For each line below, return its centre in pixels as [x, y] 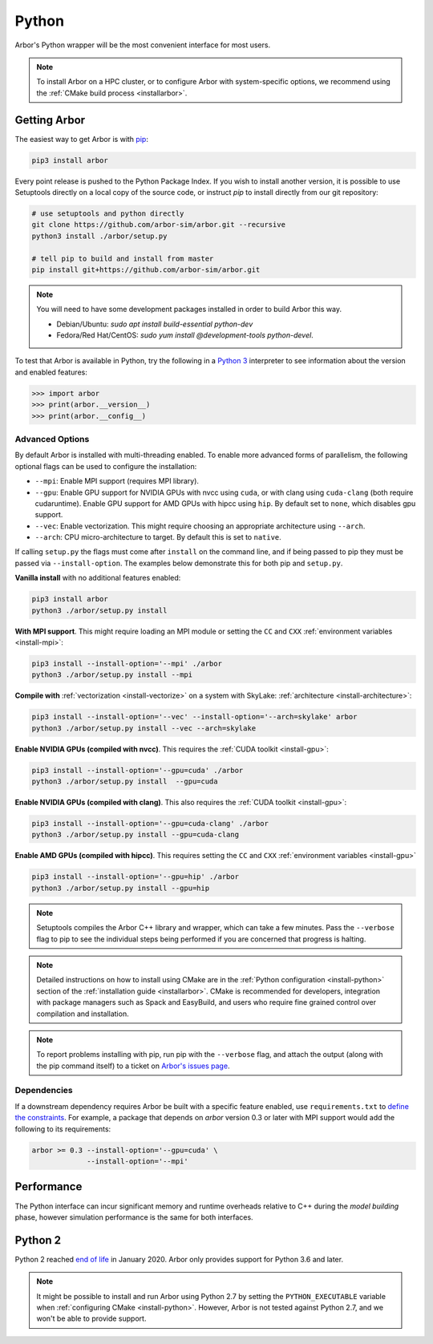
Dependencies [44, 1091]
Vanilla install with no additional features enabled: [98, 578]
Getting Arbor [50, 120]
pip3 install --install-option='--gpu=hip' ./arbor [136, 877]
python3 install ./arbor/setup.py [99, 236]
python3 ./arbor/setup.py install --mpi [112, 675]
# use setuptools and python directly [108, 213]
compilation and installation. [83, 1014]
